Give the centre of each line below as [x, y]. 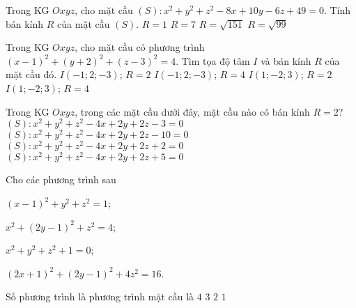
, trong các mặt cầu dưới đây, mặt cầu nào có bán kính [192, 111]
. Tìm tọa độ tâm [213, 60]
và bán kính [286, 60]
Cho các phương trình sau [61, 179]
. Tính [337, 10]
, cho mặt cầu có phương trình [140, 47]
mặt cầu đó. [31, 74]
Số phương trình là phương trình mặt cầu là [100, 297]
